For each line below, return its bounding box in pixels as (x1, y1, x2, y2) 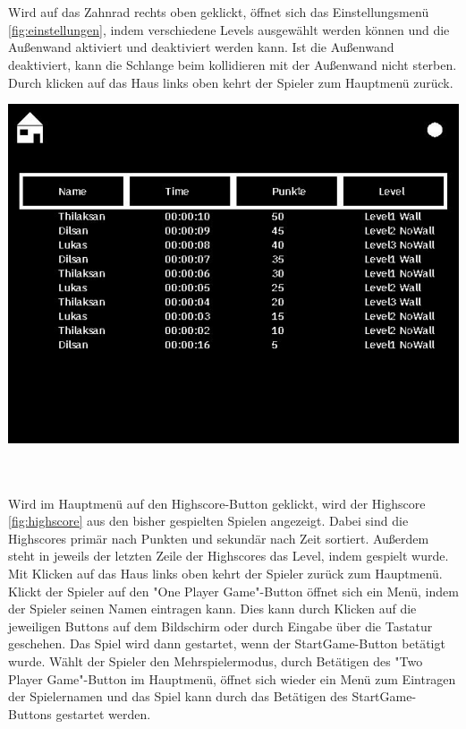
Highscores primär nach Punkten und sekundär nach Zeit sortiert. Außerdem (8, 528, 429, 547)
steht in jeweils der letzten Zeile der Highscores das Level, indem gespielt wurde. (8, 546, 449, 565)
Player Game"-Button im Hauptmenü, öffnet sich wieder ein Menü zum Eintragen (8, 669, 456, 688)
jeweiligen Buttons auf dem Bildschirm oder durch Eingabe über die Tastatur (8, 616, 433, 635)
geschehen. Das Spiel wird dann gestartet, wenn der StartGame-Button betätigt (8, 634, 445, 653)
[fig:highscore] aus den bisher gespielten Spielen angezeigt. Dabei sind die (8, 511, 409, 530)
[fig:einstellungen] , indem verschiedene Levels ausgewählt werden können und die (8, 20, 450, 39)
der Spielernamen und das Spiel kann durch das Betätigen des (8, 687, 348, 706)
